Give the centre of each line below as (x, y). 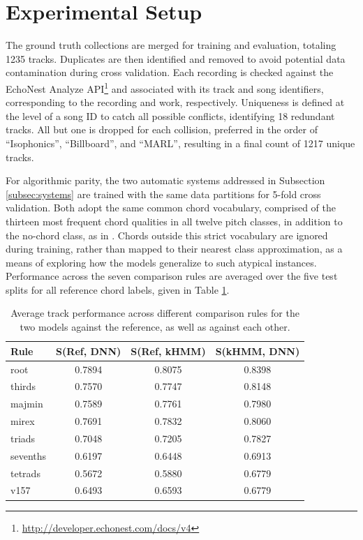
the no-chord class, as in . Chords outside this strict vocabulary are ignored (167, 235)
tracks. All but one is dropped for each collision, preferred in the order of (162, 129)
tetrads (25, 473)
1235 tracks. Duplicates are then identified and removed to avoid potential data (176, 58)
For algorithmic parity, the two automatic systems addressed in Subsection (165, 180)
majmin (27, 404)
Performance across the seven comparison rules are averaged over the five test (172, 276)
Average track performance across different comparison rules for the (155, 313)
